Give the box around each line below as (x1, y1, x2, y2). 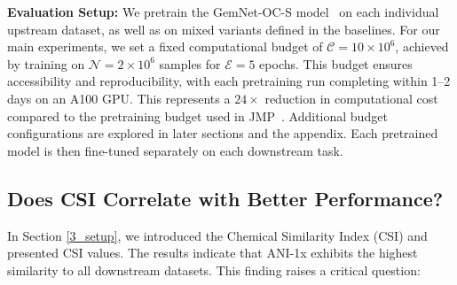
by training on (7, 54, 85, 73)
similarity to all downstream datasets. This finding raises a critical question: (7, 260, 421, 279)
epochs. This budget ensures (259, 54, 413, 73)
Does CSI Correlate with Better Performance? (7, 184, 444, 212)
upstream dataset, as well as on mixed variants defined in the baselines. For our (7, 19, 440, 38)
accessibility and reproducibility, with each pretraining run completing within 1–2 (7, 72, 451, 90)
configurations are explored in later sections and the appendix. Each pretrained (7, 124, 438, 142)
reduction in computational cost (264, 89, 438, 107)
